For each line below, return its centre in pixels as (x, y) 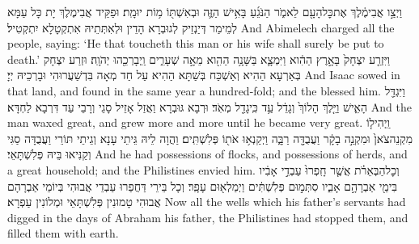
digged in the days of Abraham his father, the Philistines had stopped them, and (208, 217)
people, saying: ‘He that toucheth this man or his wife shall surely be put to (196, 43)
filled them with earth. (63, 233)
